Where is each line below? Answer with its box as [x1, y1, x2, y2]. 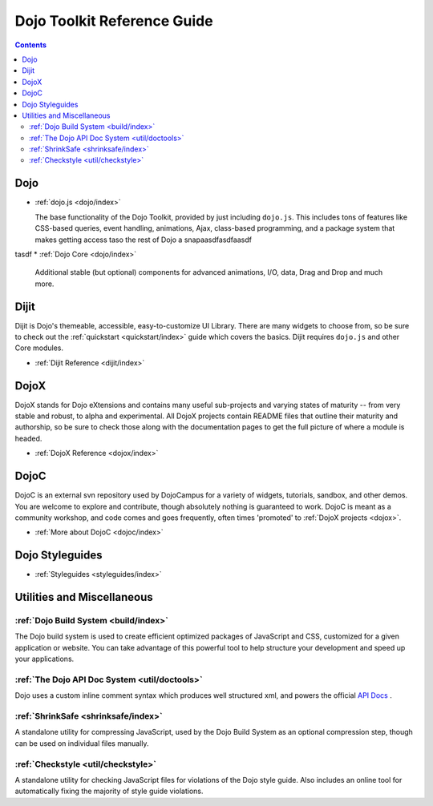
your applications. [14, 654, 75, 664]
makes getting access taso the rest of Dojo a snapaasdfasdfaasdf [34, 235, 253, 244]
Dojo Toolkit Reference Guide [14, 12, 213, 30]
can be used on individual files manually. [14, 738, 149, 748]
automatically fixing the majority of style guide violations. [14, 786, 204, 796]
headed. [14, 433, 42, 443]
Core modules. [14, 343, 64, 353]
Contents [14, 40, 47, 50]
